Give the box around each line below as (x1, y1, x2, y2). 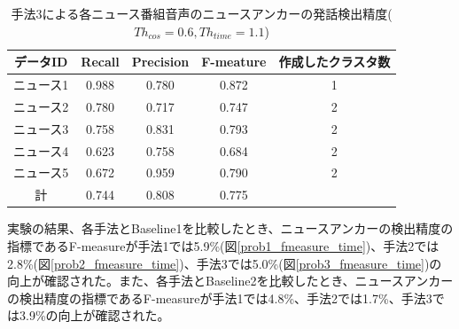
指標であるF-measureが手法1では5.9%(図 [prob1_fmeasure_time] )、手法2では (7, 236, 440, 255)
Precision (131, 52, 190, 71)
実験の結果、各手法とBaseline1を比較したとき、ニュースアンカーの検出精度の (7, 219, 454, 238)
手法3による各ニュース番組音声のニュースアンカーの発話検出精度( (11, 4, 393, 22)
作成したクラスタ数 (278, 52, 391, 71)
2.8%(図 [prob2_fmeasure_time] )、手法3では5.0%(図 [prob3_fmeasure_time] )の (7, 254, 442, 272)
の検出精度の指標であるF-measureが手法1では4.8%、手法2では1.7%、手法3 (7, 288, 432, 307)
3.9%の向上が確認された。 (19, 306, 170, 325)
